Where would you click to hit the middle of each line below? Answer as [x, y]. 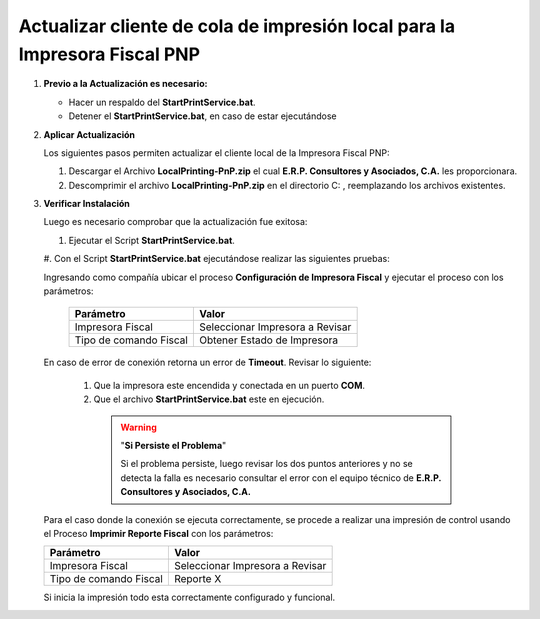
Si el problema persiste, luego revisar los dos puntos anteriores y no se [267, 464]
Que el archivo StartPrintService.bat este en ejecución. [209, 399]
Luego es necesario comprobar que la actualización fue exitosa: [175, 222]
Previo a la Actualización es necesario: [125, 84]
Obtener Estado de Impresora [268, 340]
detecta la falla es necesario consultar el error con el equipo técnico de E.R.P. [281, 477]
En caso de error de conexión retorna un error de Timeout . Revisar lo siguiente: [207, 362]
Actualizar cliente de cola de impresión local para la [236, 26]
